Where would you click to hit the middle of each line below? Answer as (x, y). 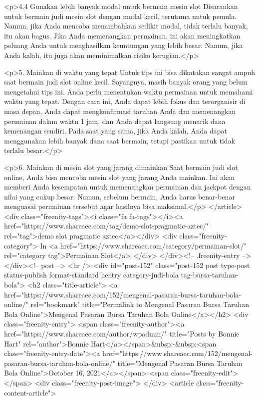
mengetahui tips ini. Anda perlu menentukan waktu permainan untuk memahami (129, 91)
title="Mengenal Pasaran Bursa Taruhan (180, 363)
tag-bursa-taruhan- (210, 275)
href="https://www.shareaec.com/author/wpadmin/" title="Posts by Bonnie (122, 333)
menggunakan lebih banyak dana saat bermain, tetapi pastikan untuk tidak (120, 140)
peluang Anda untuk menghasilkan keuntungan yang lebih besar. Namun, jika (124, 45)
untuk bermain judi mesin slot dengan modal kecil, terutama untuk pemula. (120, 16)
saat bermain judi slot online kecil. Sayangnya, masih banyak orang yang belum (126, 82)
